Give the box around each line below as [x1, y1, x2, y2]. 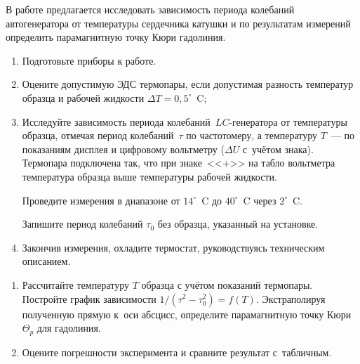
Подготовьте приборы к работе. [22, 53, 156, 67]
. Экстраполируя [255, 291, 326, 306]
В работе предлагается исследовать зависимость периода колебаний [6, 2, 295, 16]
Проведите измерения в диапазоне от [22, 193, 180, 207]
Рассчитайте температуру [22, 277, 129, 292]
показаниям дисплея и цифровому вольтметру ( [22, 141, 225, 156]
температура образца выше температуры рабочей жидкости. [22, 169, 277, 183]
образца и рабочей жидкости [22, 90, 145, 105]
